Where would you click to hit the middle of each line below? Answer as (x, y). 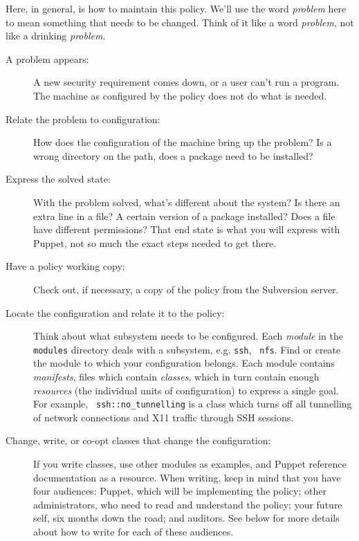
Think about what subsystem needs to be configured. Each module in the (188, 336)
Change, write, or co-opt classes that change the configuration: (138, 440)
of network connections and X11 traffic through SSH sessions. (164, 417)
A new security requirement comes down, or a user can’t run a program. (186, 82)
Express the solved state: (58, 179)
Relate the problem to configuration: (83, 119)
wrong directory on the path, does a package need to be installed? (173, 155)
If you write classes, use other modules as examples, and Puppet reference (190, 463)
